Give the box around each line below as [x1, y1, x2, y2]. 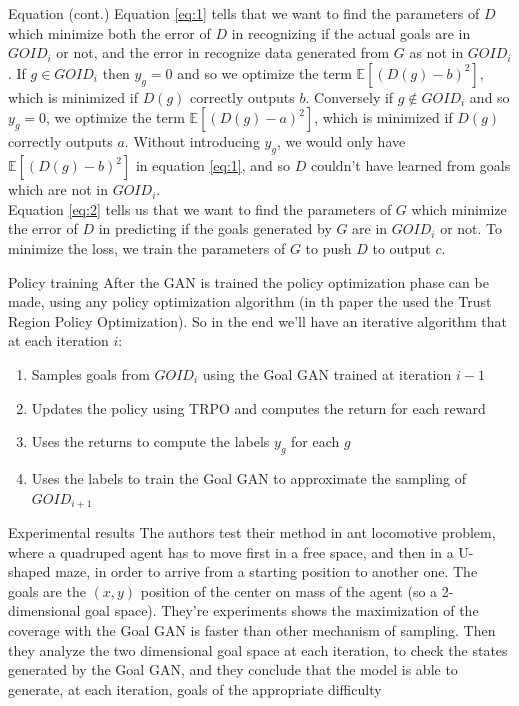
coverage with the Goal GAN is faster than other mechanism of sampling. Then [8, 619, 496, 640]
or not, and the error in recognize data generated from [56, 42, 390, 63]
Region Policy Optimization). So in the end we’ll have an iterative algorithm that [8, 310, 508, 331]
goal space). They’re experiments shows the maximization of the [85, 600, 479, 621]
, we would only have [276, 131, 406, 152]
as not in [409, 42, 464, 63]
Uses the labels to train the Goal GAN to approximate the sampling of [31, 467, 466, 488]
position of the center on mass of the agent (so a [140, 580, 438, 601]
